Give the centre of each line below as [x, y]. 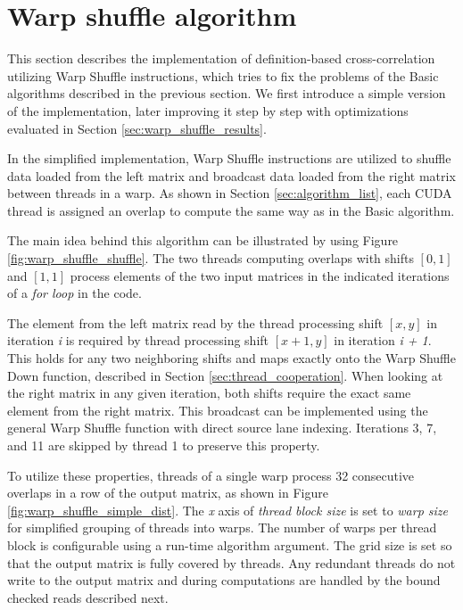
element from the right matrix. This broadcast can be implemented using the [218, 410]
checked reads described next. [88, 597]
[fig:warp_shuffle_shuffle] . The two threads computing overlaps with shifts [211, 258]
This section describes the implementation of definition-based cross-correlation [221, 58]
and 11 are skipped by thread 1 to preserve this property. [164, 445]
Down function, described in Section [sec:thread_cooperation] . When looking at [225, 375]
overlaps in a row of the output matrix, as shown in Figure [168, 493]
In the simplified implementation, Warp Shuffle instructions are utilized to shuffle [229, 158]
